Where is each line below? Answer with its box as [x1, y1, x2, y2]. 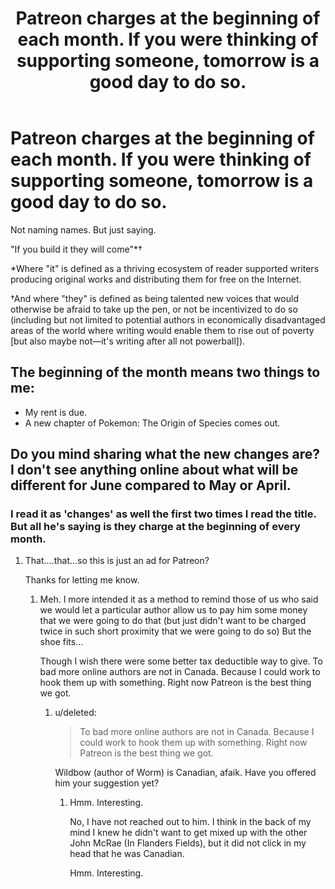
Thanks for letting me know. [24, 574, 140, 586]
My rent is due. [24, 406, 88, 418]
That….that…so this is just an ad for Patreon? [24, 555, 210, 567]
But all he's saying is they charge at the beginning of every [10, 520, 301, 534]
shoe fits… [39, 636, 84, 648]
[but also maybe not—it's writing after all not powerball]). [10, 335, 246, 347]
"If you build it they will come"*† [10, 243, 143, 255]
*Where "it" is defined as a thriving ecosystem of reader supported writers [10, 262, 320, 274]
